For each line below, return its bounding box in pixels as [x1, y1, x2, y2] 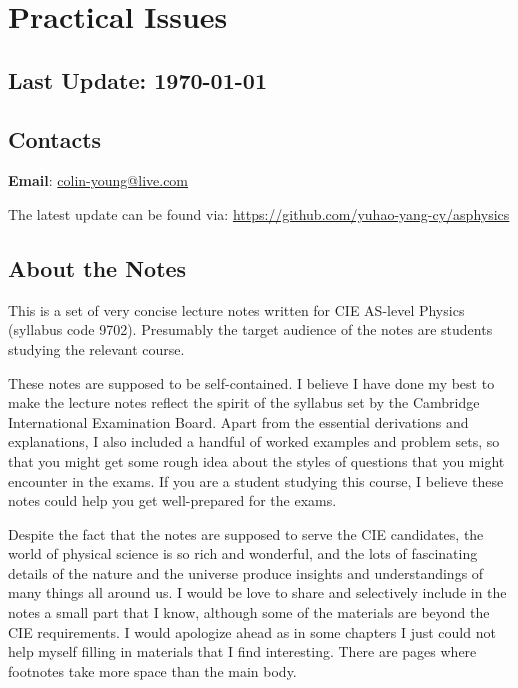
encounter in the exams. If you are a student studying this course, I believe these [8, 470, 504, 491]
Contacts [8, 123, 102, 154]
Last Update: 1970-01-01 [8, 64, 267, 95]
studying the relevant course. [8, 338, 185, 359]
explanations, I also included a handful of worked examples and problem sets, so [8, 431, 500, 452]
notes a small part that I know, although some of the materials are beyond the [8, 602, 490, 623]
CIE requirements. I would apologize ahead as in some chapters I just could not [8, 621, 496, 642]
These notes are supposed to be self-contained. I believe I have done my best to [8, 372, 495, 393]
